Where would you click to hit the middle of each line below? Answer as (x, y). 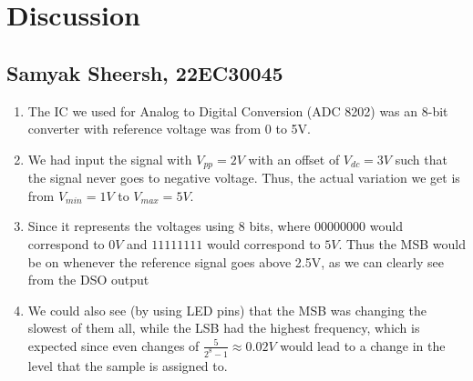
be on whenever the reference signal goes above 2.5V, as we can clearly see (236, 261)
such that (421, 159)
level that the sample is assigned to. (128, 365)
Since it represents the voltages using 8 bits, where (169, 226)
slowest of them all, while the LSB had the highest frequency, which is (224, 328)
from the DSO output (88, 280)
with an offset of (294, 159)
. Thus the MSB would (402, 244)
